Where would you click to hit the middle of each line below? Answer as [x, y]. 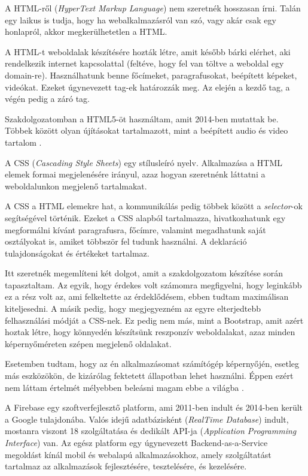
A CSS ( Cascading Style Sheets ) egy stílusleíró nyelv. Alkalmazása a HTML [144, 162]
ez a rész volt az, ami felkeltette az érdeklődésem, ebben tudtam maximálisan [147, 296]
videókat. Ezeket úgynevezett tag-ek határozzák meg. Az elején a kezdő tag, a [147, 87]
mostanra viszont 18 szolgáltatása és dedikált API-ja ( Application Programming [151, 431]
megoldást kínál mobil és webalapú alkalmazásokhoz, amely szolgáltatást [138, 454]
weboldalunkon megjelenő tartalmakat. [76, 186]
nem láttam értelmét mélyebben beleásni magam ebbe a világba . [124, 387]
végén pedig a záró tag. [47, 99]
